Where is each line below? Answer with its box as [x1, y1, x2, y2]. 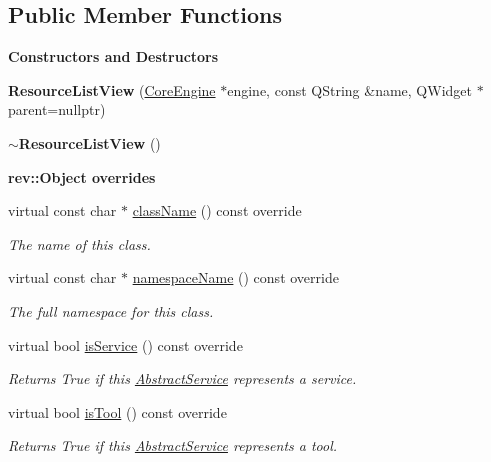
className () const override [132, 200, 302, 221]
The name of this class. [8, 233, 151, 254]
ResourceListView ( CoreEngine [8, 79, 216, 100]
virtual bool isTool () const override [8, 401, 227, 422]
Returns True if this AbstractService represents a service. [8, 368, 357, 389]
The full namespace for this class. [8, 300, 214, 321]
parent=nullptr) [8, 99, 106, 120]
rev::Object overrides [8, 166, 156, 187]
